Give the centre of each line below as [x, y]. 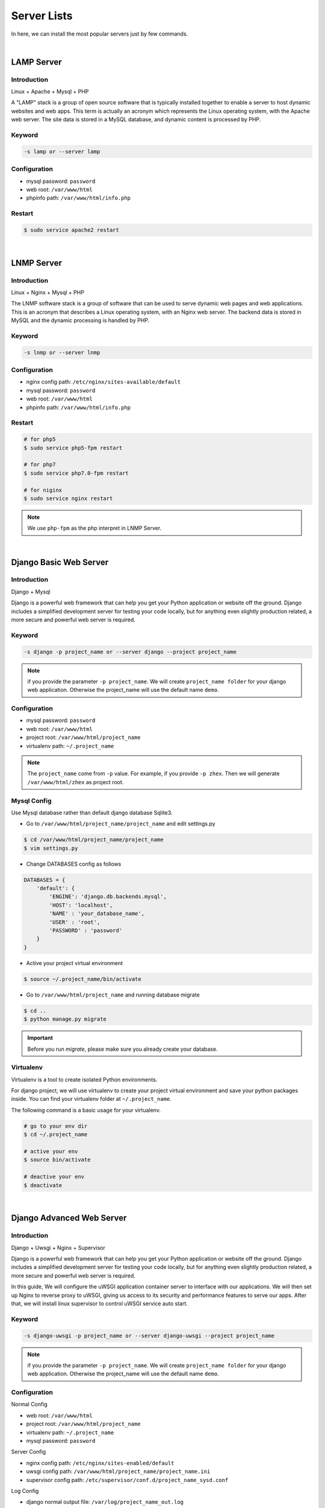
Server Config [29, 1452]
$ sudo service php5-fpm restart [73, 448]
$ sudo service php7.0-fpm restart [76, 473]
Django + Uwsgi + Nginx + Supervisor [58, 1247]
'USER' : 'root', [75, 922]
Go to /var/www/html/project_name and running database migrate [113, 995]
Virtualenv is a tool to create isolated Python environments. [84, 1079]
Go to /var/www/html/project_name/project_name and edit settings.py [121, 824]
